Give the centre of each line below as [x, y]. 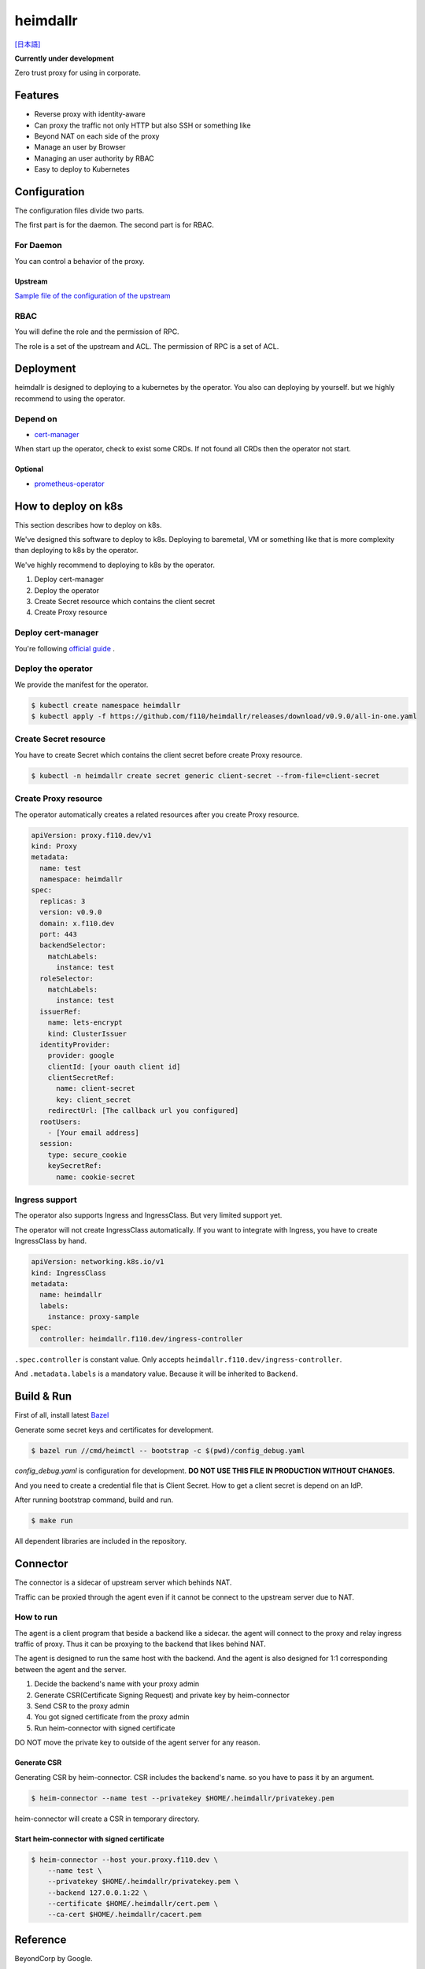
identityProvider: [75, 1044]
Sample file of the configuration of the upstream [92, 296]
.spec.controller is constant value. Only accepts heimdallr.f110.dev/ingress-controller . [178, 1359]
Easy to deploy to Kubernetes [82, 169]
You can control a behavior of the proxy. [79, 261]
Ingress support [46, 1200]
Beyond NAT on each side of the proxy [97, 136]
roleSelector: [67, 978]
